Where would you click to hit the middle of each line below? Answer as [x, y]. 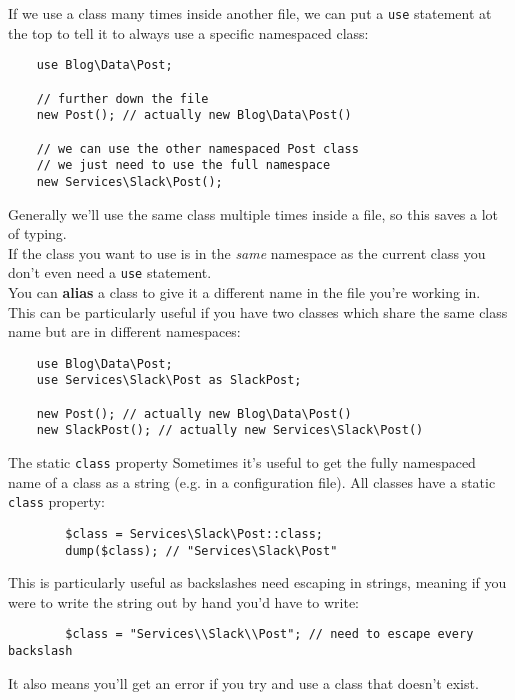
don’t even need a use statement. [110, 272]
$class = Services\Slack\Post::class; [194, 533]
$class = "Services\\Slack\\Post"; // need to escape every [269, 634]
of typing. [37, 233]
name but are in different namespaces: [124, 331]
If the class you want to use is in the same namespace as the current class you [247, 252]
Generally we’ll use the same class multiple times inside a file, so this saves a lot [253, 213]
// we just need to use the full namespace [183, 165]
